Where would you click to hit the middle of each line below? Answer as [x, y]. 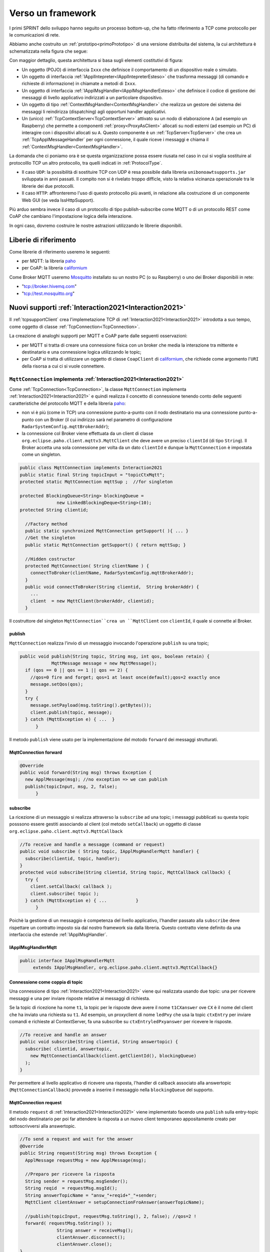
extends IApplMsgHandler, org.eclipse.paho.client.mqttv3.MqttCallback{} [125, 968]
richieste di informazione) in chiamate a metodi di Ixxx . [79, 84]
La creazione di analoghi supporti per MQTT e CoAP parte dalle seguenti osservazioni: [98, 336]
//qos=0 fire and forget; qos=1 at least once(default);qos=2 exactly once [125, 677]
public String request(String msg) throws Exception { [88, 1153]
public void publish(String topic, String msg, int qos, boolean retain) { [115, 656]
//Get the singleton [50, 538]
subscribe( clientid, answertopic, [69, 1049]
